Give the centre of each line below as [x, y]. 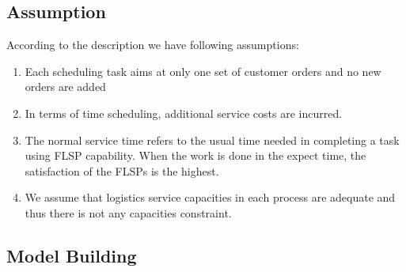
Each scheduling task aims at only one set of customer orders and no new [203, 71]
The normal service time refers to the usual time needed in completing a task [212, 140]
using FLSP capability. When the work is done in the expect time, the [195, 155]
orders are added [65, 87]
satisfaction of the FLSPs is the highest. [122, 170]
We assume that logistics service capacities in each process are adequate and [210, 197]
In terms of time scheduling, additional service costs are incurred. [184, 113]
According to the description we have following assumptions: [153, 45]
